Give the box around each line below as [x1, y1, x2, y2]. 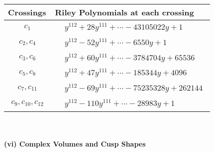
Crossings [8, 6, 46, 18]
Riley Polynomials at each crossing [55, 6, 194, 18]
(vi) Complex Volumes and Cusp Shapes [4, 139, 146, 149]
